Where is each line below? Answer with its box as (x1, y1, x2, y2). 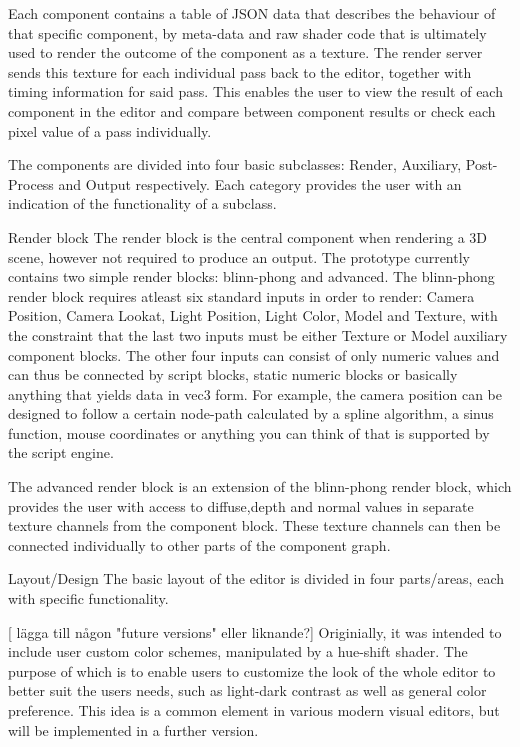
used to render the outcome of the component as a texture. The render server (8, 42, 483, 63)
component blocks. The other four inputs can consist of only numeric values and (8, 344, 500, 365)
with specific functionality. (8, 588, 169, 609)
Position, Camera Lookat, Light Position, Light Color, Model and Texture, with (8, 305, 498, 326)
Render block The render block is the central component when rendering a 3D (8, 226, 488, 247)
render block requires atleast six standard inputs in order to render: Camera (8, 285, 475, 306)
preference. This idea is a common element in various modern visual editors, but (8, 700, 500, 720)
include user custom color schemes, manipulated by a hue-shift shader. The (8, 641, 468, 662)
